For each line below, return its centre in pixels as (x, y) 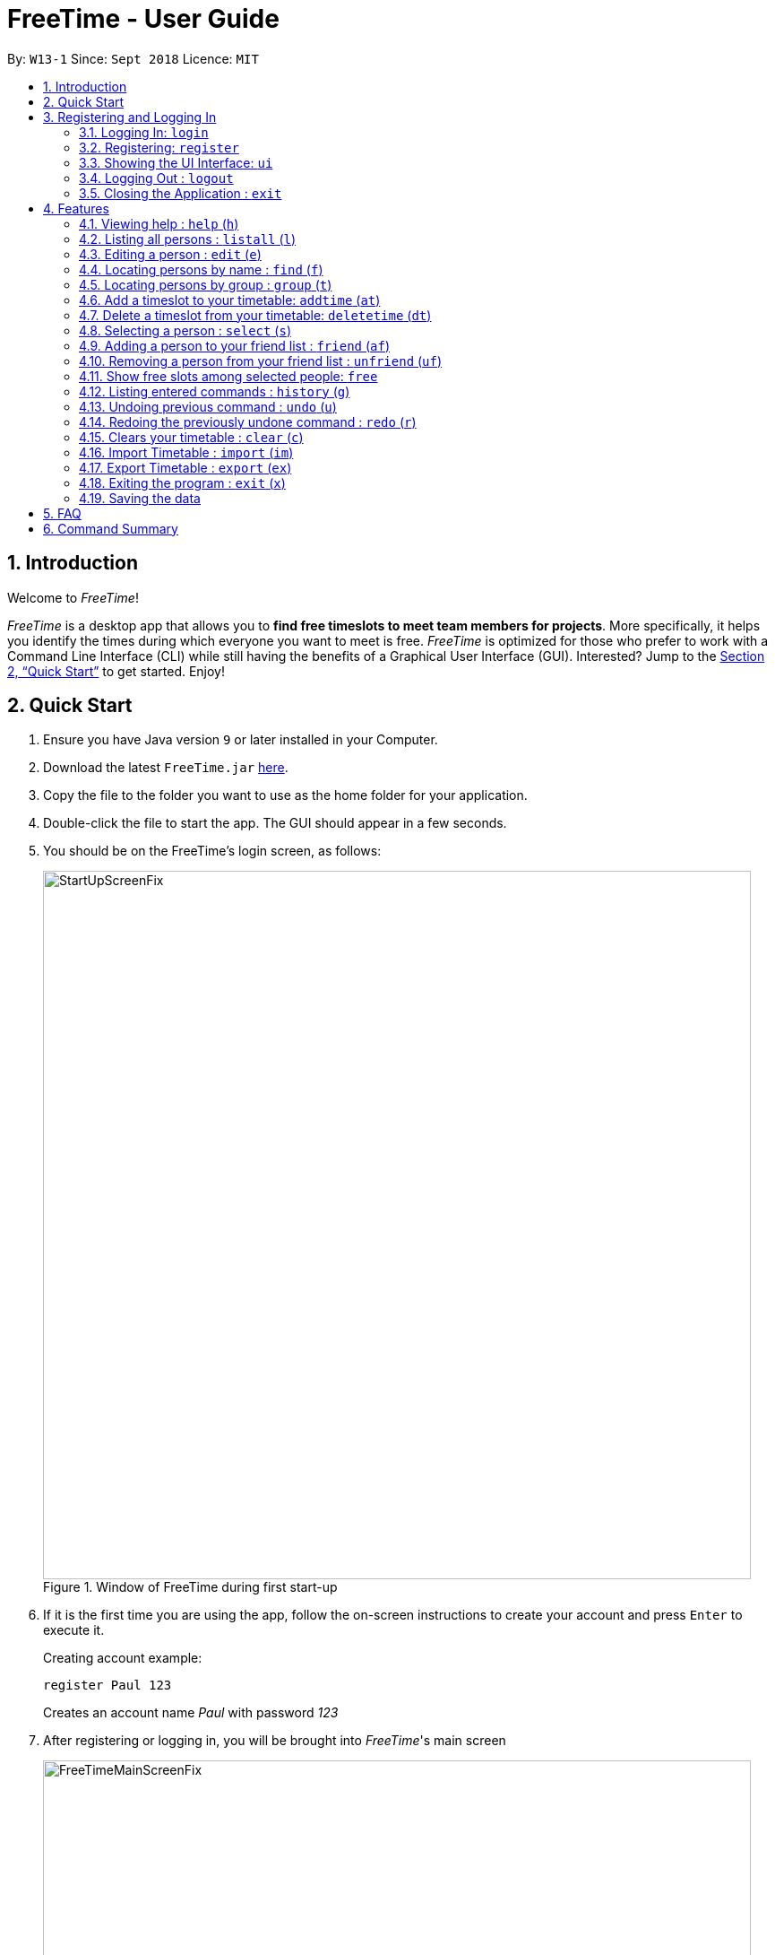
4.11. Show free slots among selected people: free (228, 376)
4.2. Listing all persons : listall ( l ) (188, 239)
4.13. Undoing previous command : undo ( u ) (208, 406)
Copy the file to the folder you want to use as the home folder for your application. (285, 795)
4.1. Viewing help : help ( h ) (159, 223)
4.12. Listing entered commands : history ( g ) (215, 391)
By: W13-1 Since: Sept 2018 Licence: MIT (133, 58)
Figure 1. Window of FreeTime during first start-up (190, 1587)
